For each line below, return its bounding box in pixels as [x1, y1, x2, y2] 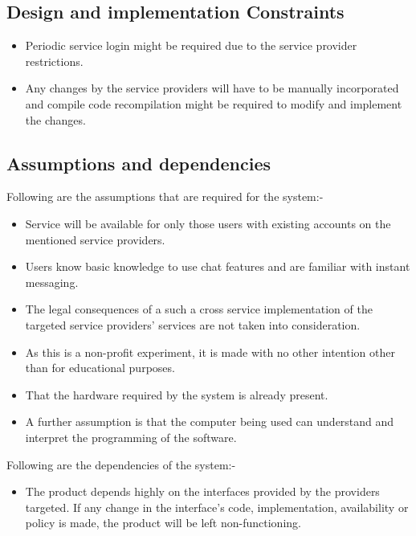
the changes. [25, 111, 86, 128]
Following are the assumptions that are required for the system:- [6, 188, 324, 205]
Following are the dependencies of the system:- [6, 456, 236, 473]
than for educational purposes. [25, 359, 175, 376]
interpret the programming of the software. [25, 428, 237, 445]
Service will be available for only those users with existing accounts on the [25, 215, 391, 231]
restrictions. [25, 52, 84, 69]
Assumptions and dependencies [6, 150, 271, 175]
